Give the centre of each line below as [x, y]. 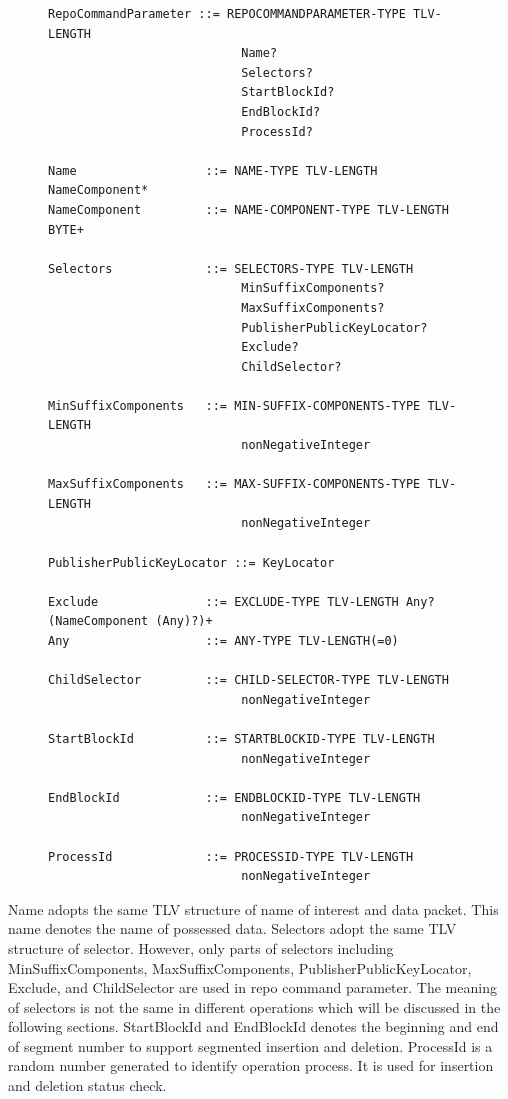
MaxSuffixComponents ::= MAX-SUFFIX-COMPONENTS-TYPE [234, 484]
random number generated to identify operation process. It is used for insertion [251, 1065]
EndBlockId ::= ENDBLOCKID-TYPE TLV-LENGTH [234, 797]
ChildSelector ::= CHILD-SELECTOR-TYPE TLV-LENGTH [248, 680]
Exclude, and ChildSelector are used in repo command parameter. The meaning [252, 987]
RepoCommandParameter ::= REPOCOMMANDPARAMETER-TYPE [227, 14]
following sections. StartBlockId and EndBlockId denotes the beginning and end [253, 1026]
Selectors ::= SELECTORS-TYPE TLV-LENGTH [231, 268]
